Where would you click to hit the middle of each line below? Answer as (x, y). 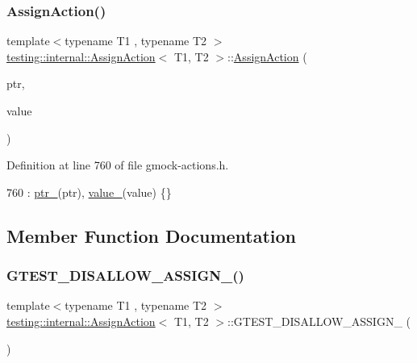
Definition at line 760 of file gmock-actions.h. (118, 165)
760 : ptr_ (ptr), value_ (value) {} (89, 192)
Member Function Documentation (152, 235)
